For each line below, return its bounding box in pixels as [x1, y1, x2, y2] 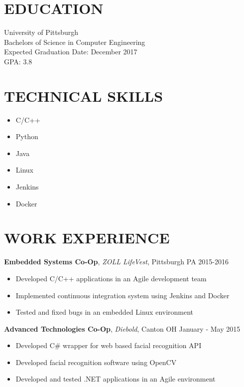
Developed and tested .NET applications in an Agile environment [15, 374, 216, 384]
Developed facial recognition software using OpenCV [15, 357, 177, 367]
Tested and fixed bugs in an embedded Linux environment [15, 307, 194, 317]
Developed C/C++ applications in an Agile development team [15, 273, 207, 283]
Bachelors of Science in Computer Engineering [4, 36, 145, 47]
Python [15, 131, 38, 142]
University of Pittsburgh [4, 27, 79, 37]
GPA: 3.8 [4, 56, 32, 66]
